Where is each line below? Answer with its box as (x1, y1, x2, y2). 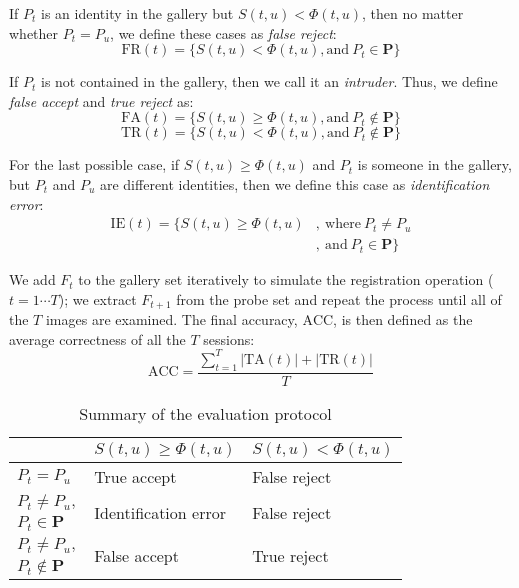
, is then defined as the (333, 309, 473, 330)
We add (9, 269, 56, 290)
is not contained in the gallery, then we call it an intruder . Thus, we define (40, 71, 498, 92)
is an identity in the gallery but (40, 3, 234, 23)
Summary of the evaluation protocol (79, 401, 332, 425)
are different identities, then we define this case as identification (99, 173, 490, 194)
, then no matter (362, 3, 464, 23)
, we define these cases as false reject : (110, 22, 337, 43)
